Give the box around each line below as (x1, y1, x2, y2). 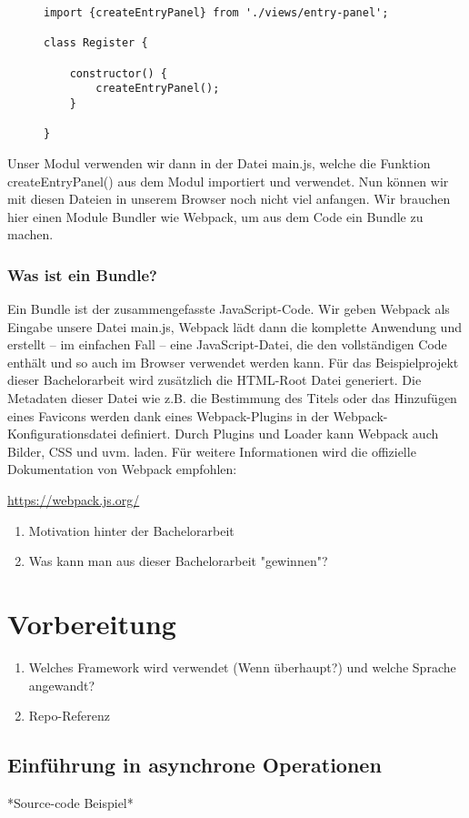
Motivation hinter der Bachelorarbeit (28, 520, 234, 540)
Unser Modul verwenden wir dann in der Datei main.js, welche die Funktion (7, 153, 431, 172)
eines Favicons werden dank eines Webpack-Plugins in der (7, 406, 329, 425)
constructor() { (69, 66, 168, 80)
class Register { (44, 36, 148, 50)
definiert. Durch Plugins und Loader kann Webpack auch (120, 424, 439, 443)
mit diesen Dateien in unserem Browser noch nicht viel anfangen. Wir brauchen (7, 189, 451, 208)
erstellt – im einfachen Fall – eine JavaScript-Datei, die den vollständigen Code (7, 335, 447, 354)
